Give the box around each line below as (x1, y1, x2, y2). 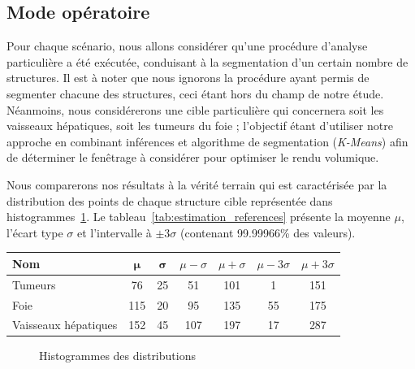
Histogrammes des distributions (39, 347, 196, 364)
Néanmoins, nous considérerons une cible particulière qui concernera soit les (6, 101, 384, 118)
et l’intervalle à (76, 224, 152, 241)
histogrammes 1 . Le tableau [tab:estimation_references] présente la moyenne (6, 208, 391, 225)
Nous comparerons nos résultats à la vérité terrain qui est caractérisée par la (6, 176, 387, 193)
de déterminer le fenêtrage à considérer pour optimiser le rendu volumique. (6, 149, 379, 166)
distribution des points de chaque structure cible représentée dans (6, 192, 333, 209)
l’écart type (6, 224, 63, 241)
